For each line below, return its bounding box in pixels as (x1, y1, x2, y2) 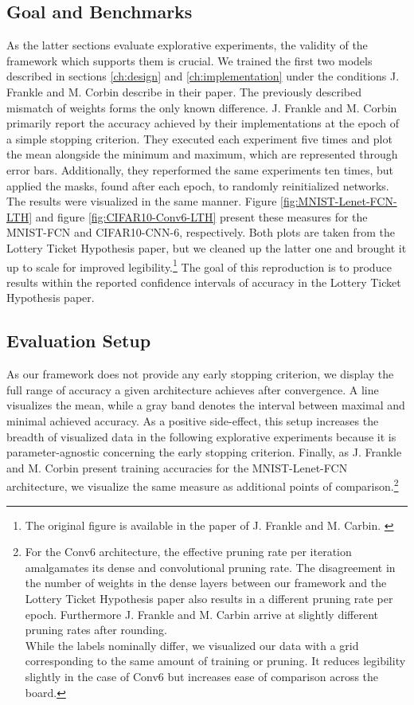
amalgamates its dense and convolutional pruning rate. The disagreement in (25, 558, 396, 575)
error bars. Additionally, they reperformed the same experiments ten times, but (6, 161, 393, 178)
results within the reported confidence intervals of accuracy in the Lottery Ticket (6, 273, 401, 290)
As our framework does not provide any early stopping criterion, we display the (6, 366, 394, 382)
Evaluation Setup (6, 328, 151, 353)
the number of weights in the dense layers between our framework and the (25, 574, 387, 591)
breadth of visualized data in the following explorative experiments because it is (6, 428, 396, 445)
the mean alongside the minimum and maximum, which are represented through (6, 146, 398, 163)
